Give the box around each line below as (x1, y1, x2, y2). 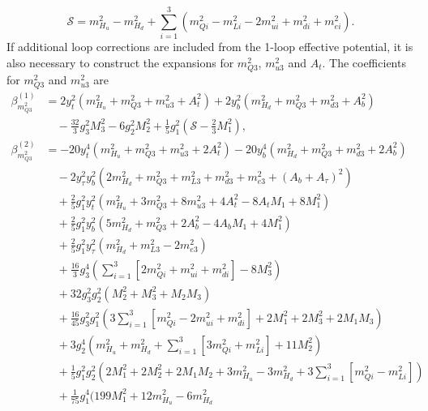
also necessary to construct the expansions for (6, 54, 234, 71)
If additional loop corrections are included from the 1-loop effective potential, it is (6, 38, 413, 55)
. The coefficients (322, 54, 406, 71)
